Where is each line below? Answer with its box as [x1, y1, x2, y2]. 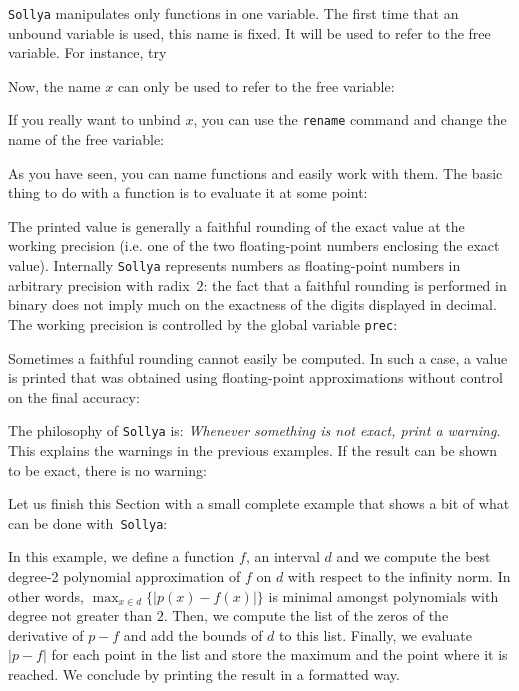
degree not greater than [8, 605, 153, 626]
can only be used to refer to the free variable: [117, 75, 395, 96]
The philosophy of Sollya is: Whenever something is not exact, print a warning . [8, 420, 501, 441]
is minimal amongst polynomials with [268, 585, 499, 606]
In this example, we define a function [8, 546, 235, 567]
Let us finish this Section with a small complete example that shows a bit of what [8, 493, 510, 514]
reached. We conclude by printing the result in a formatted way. [8, 664, 400, 684]
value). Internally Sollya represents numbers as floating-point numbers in [8, 255, 461, 276]
